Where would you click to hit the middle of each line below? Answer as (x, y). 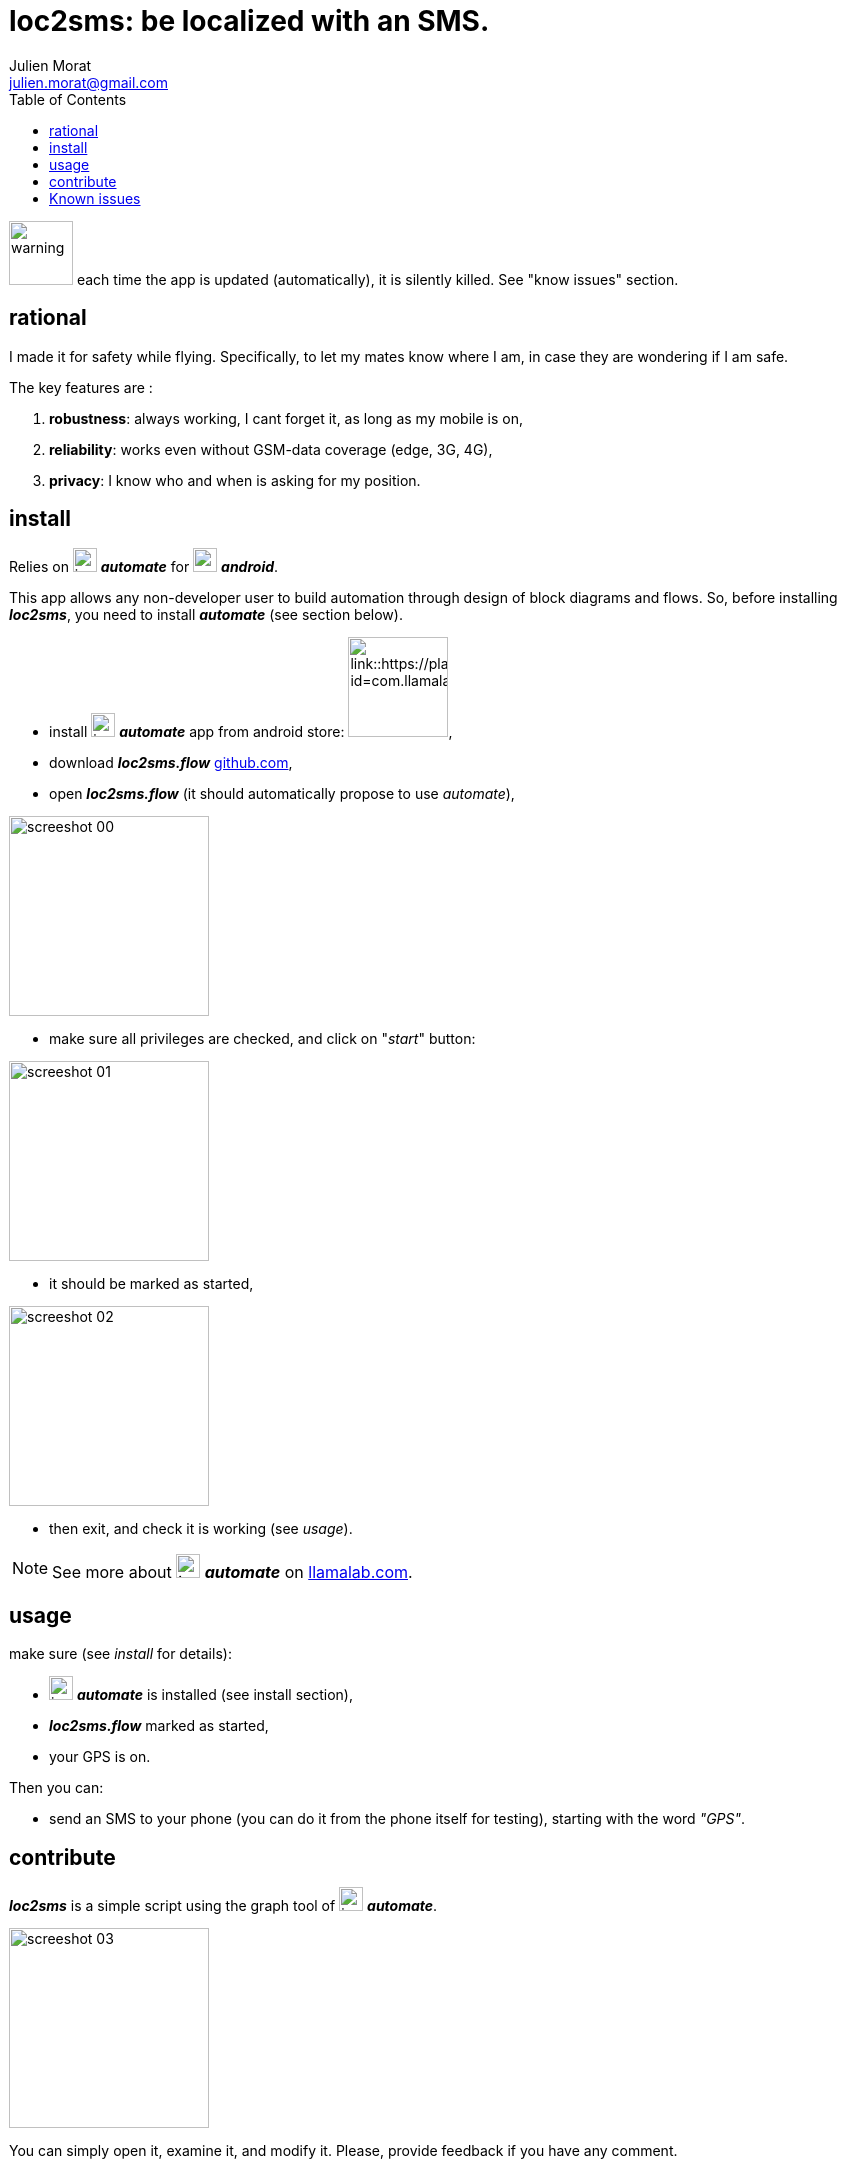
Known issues (95, 198)
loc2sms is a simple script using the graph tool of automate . (223, 1906)
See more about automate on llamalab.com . (232, 1572)
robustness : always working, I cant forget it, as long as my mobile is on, (286, 418)
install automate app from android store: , (251, 732)
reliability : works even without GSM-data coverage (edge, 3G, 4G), (271, 449)
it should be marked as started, (151, 1284)
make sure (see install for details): (120, 1654)
